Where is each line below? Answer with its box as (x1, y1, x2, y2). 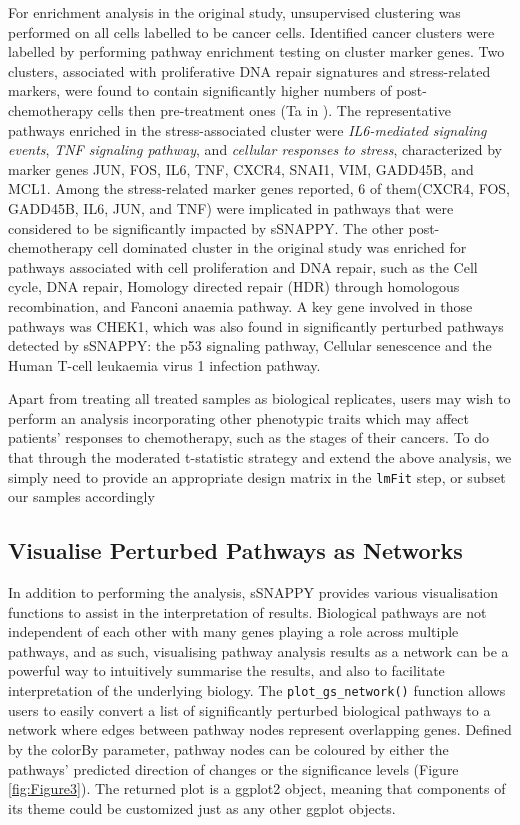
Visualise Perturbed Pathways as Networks (8, 535, 463, 566)
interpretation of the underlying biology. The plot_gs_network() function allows (8, 680, 506, 701)
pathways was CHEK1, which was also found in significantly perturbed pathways (8, 315, 504, 336)
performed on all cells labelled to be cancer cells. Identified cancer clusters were (8, 21, 495, 42)
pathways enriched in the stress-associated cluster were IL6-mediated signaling (8, 119, 487, 140)
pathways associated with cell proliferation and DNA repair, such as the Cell (8, 256, 478, 277)
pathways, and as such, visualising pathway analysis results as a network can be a (8, 640, 509, 661)
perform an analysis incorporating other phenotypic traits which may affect (8, 407, 469, 428)
